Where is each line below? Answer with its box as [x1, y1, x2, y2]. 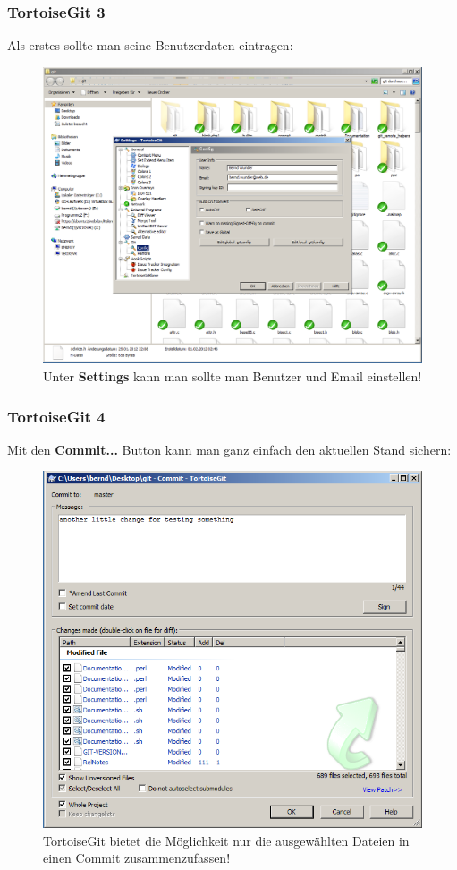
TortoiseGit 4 [7, 405, 106, 427]
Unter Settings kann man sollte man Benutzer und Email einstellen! [43, 367, 422, 386]
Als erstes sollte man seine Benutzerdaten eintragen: [7, 36, 293, 55]
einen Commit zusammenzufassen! [43, 849, 231, 867]
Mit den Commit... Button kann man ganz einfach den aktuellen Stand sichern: [7, 439, 452, 458]
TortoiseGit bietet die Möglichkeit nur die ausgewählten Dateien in [43, 831, 410, 849]
